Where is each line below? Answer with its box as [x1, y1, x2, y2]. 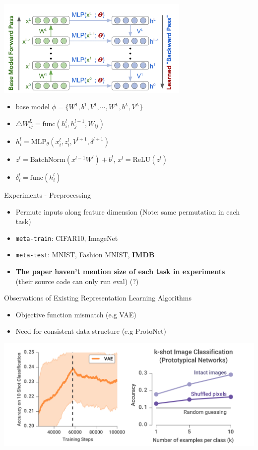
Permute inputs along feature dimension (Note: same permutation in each [15, 206, 240, 217]
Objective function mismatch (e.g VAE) [15, 309, 136, 319]
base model [15, 101, 50, 112]
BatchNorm [30, 156, 65, 163]
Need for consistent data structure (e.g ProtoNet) [15, 326, 166, 336]
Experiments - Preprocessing [4, 189, 91, 200]
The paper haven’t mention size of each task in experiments [15, 266, 225, 277]
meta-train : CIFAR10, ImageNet [15, 232, 118, 243]
